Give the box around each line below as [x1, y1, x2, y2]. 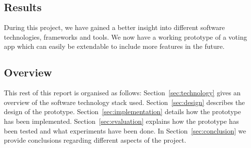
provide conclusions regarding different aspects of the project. [4, 135, 187, 145]
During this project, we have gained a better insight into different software [4, 22, 225, 32]
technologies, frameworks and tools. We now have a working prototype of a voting [4, 31, 247, 42]
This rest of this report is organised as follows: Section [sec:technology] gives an [4, 88, 241, 98]
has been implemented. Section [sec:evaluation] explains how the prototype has [4, 116, 239, 126]
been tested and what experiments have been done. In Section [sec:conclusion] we [4, 125, 246, 135]
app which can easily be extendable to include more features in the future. [4, 41, 225, 51]
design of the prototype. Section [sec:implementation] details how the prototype [4, 106, 241, 117]
